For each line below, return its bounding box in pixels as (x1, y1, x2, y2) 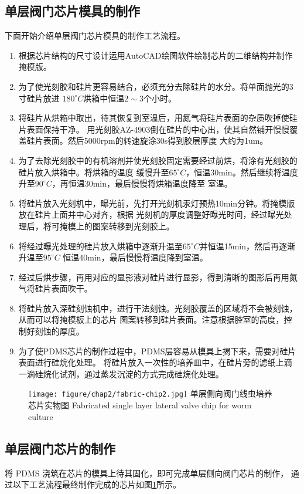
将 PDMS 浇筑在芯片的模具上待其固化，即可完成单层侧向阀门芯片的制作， (5, 466, 289, 479)
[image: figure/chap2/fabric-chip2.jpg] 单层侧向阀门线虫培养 (28, 387, 272, 400)
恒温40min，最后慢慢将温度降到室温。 (63, 251, 208, 263)
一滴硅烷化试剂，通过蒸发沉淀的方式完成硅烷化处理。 (18, 367, 224, 380)
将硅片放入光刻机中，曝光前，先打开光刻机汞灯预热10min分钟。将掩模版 (18, 197, 295, 209)
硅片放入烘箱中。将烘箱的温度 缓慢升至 (18, 165, 169, 178)
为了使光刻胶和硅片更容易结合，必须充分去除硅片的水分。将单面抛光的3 (18, 80, 293, 92)
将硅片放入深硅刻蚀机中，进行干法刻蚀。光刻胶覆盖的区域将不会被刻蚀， (18, 302, 298, 314)
